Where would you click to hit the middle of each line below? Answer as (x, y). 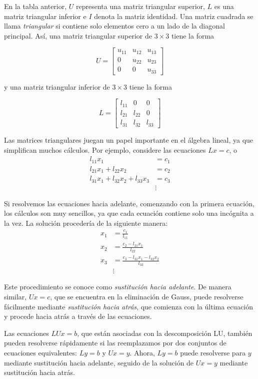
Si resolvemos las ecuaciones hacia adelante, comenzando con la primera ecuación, (129, 203)
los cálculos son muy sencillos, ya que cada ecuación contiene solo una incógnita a (129, 213)
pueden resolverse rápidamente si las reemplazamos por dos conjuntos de (115, 343)
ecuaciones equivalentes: (40, 352)
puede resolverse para (213, 352)
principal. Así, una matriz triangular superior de (78, 35)
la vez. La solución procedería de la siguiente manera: (86, 223)
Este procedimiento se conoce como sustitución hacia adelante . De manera (118, 287)
